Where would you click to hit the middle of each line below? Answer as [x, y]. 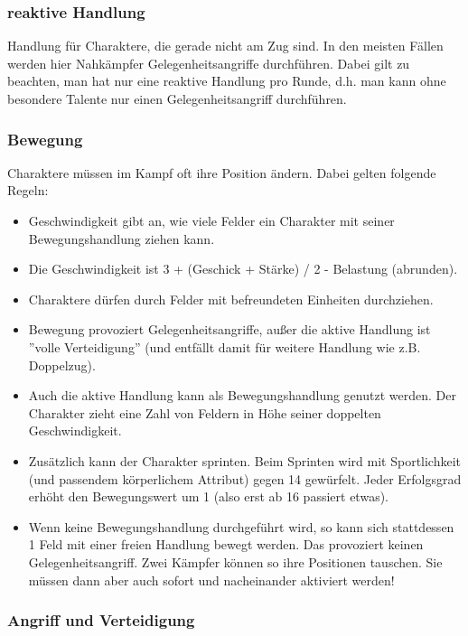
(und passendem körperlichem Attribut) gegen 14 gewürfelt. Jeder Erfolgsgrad [245, 478]
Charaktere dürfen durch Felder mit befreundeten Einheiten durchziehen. [231, 299]
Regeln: [28, 190]
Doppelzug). [62, 365]
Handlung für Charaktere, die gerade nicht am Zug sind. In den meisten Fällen [225, 46]
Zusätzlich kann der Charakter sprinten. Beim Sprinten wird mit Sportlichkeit [245, 460]
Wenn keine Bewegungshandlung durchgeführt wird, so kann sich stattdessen [241, 526]
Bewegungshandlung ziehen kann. [122, 238]
